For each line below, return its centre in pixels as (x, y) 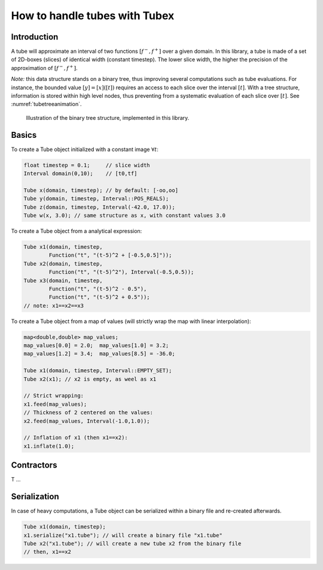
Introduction (35, 37)
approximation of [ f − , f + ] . (44, 67)
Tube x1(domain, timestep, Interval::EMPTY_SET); (98, 371)
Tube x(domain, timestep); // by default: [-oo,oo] (101, 190)
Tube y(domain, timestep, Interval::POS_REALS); (96, 199)
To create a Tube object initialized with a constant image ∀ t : (85, 149)
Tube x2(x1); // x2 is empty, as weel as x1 (90, 379)
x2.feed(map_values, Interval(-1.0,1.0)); (87, 421)
